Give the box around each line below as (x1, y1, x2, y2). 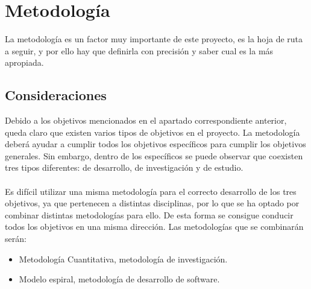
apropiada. (5, 56, 44, 69)
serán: (5, 232, 27, 245)
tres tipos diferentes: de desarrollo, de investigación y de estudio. (5, 161, 243, 174)
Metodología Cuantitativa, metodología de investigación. (19, 252, 228, 265)
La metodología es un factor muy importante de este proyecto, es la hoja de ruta (5, 33, 303, 45)
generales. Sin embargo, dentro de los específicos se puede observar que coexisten (5, 149, 303, 162)
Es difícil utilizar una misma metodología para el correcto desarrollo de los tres (5, 185, 297, 197)
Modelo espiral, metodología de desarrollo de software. (19, 273, 220, 285)
